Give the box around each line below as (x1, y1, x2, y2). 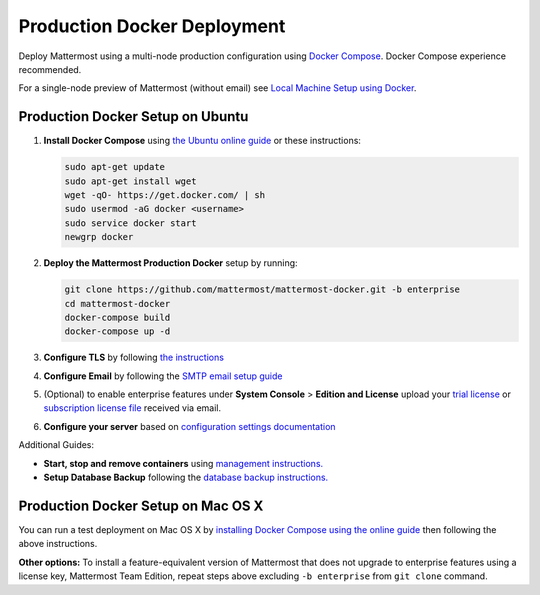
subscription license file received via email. (43, 402, 222, 414)
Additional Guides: (18, 439, 95, 451)
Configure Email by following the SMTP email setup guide (43, 370, 283, 382)
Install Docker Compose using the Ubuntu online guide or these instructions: (43, 135, 362, 147)
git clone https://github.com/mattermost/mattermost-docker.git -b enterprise (64, 284, 460, 295)
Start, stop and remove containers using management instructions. (43, 457, 324, 469)
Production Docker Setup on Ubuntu (18, 108, 249, 125)
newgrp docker (64, 231, 134, 243)
